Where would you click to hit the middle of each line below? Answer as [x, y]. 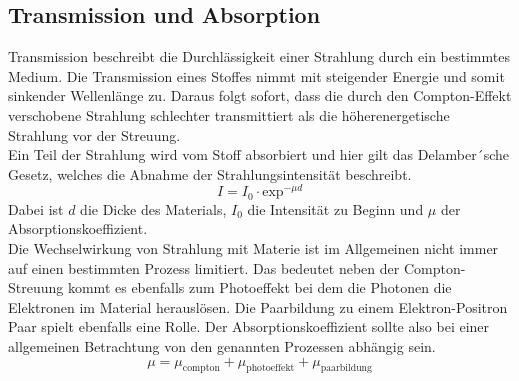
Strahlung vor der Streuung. [94, 134]
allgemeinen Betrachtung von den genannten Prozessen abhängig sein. [222, 346]
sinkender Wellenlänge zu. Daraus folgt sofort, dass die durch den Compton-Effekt [260, 95]
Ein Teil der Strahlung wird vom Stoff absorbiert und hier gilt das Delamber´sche [259, 154]
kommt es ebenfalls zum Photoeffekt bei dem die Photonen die [259, 287]
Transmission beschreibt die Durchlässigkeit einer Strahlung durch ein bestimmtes [259, 56]
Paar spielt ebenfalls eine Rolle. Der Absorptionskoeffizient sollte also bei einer [249, 326]
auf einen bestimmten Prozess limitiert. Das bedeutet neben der [204, 267]
